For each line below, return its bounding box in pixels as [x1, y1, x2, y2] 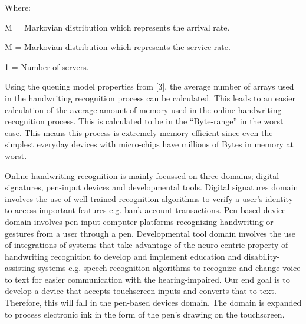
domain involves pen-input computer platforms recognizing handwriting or [5, 215, 274, 227]
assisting [5, 262, 35, 274]
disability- [244, 250, 280, 262]
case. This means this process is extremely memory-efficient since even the [5, 126, 273, 138]
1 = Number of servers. [5, 60, 89, 72]
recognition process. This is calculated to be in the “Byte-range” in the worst [5, 115, 284, 127]
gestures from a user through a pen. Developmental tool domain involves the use [5, 227, 296, 239]
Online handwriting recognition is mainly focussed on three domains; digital [5, 169, 279, 181]
